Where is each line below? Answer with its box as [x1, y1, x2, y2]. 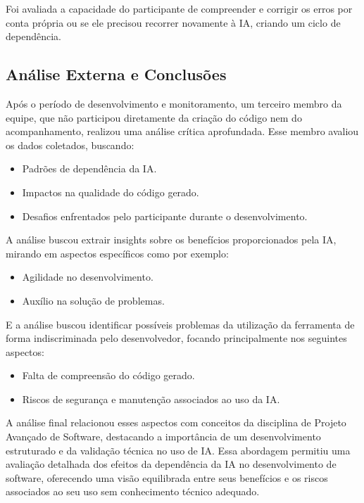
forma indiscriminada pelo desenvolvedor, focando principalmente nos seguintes [6, 331, 347, 345]
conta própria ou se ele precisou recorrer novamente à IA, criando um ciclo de [6, 15, 341, 30]
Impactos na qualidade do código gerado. [22, 184, 199, 199]
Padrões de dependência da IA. [22, 161, 157, 176]
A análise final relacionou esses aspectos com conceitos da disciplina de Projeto [6, 415, 346, 430]
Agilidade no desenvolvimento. [22, 269, 153, 284]
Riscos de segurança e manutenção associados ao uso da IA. [22, 391, 280, 406]
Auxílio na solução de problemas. [22, 293, 165, 307]
